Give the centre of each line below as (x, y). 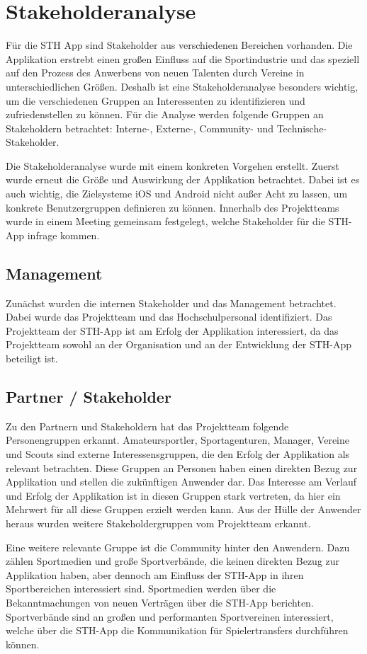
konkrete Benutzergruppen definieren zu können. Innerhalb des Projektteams (173, 207)
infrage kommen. (63, 235)
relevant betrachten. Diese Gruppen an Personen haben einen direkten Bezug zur (182, 467)
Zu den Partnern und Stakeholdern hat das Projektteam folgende (147, 426)
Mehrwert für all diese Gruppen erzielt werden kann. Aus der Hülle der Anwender (183, 509)
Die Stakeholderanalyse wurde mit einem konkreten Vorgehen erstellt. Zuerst (173, 165)
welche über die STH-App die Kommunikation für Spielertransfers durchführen (177, 630)
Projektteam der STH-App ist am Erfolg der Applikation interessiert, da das (172, 330)
